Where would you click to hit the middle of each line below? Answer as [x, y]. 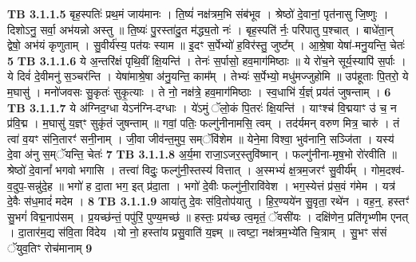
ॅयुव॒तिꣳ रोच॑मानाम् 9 [50, 247]
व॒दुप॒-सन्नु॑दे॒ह [30, 185]
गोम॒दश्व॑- [388, 169]
